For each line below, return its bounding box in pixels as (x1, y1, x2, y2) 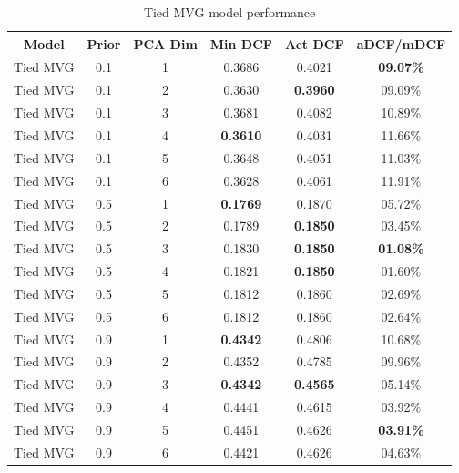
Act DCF (285, 34, 344, 53)
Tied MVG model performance (143, 3, 316, 21)
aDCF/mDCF (356, 34, 446, 53)
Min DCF (209, 34, 272, 53)
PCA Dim (133, 34, 198, 53)
